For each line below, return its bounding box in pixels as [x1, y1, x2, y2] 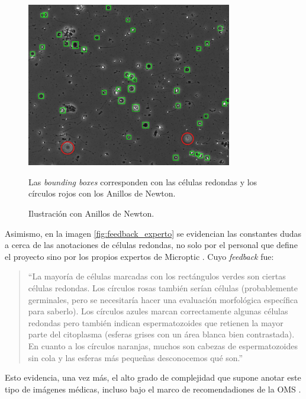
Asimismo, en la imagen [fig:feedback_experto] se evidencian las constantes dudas [5, 227, 302, 239]
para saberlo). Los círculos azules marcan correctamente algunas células [28, 305, 288, 317]
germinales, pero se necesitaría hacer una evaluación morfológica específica [28, 293, 298, 305]
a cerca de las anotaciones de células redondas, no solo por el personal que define [5, 239, 298, 251]
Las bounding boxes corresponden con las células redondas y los [28, 175, 257, 188]
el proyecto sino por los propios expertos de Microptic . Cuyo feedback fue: [5, 250, 274, 262]
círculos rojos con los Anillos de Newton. [28, 187, 176, 199]
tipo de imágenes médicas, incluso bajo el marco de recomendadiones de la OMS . [5, 382, 301, 395]
